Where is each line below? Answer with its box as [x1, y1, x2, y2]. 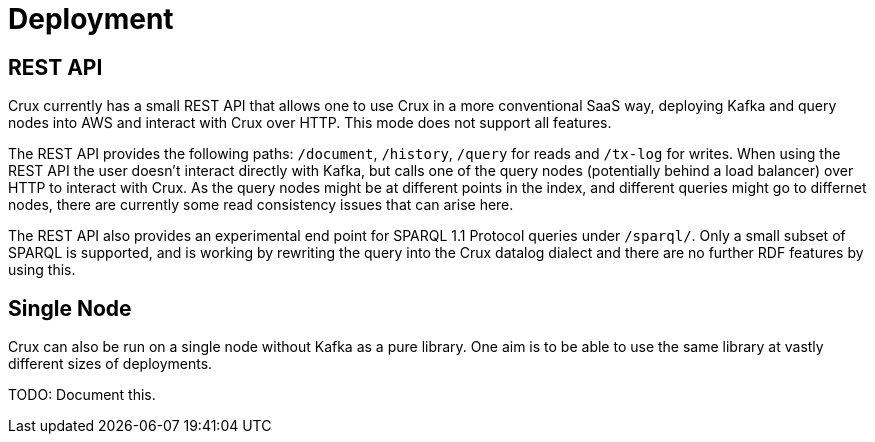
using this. [8, 261, 76, 279]
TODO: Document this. [8, 386, 156, 404]
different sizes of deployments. [8, 355, 213, 373]
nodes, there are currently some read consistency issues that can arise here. [8, 196, 514, 214]
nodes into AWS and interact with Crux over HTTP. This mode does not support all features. [8, 114, 612, 132]
